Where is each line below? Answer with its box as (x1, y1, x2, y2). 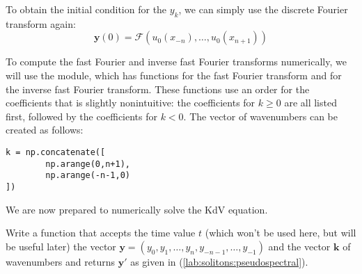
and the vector (268, 239, 331, 253)
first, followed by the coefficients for (6, 108, 157, 123)
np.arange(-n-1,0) (45, 170, 130, 181)
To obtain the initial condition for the (6, 2, 167, 16)
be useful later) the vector (6, 239, 116, 253)
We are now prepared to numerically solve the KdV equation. (6, 202, 268, 216)
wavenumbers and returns (6, 254, 115, 268)
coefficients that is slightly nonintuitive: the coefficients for (6, 95, 255, 110)
